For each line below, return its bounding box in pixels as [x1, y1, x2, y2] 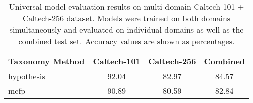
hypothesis [8, 70, 45, 82]
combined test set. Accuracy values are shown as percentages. [18, 35, 235, 47]
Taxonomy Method [8, 55, 85, 67]
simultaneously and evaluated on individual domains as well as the [9, 24, 244, 35]
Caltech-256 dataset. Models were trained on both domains [22, 12, 231, 24]
